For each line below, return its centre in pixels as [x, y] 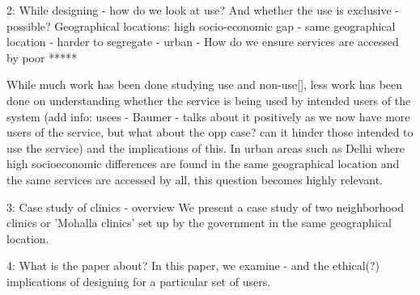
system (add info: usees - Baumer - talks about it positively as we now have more [208, 116]
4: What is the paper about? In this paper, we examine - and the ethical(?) [193, 265]
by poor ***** [42, 57]
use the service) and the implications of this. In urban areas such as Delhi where [206, 147]
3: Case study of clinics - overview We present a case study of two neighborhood [205, 206]
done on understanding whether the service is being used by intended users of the [209, 100]
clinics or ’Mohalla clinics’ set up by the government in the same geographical [199, 223]
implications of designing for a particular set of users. [139, 281]
